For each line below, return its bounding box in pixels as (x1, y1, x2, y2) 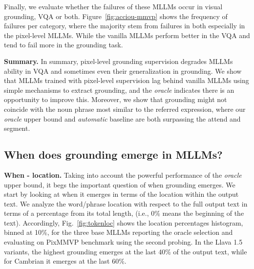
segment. (4, 123, 30, 133)
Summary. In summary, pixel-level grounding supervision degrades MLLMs (4, 56, 233, 66)
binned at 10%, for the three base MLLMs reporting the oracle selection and (4, 227, 233, 237)
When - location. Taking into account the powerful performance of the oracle (4, 169, 242, 180)
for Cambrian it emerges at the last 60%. (4, 256, 127, 266)
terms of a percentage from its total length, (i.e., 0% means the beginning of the (4, 208, 244, 218)
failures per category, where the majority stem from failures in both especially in (4, 21, 245, 31)
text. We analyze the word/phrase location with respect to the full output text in (4, 198, 248, 208)
